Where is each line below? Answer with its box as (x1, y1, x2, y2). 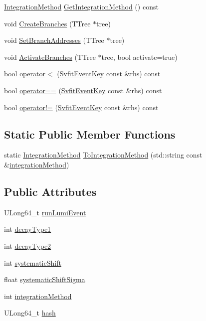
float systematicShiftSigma (4, 274, 85, 285)
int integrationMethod (4, 291, 72, 301)
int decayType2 (4, 240, 51, 251)
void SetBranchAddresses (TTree (4, 35, 104, 45)
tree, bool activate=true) (101, 51, 178, 62)
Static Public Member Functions (4, 126, 176, 142)
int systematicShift (4, 257, 61, 268)
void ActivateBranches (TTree (4, 51, 96, 62)
